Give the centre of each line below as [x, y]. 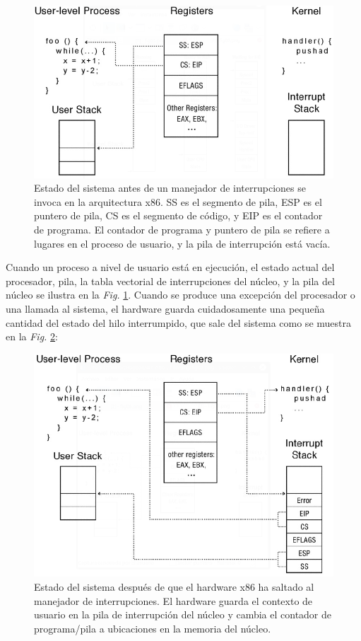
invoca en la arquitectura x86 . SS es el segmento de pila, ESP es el [178, 201]
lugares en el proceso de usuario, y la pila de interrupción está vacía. [182, 243]
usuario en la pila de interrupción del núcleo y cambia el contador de [183, 614]
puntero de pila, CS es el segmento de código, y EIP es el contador [178, 215]
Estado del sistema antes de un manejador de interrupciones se [170, 188]
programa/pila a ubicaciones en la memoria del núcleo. [153, 628]
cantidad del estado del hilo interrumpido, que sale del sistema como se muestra [178, 322]
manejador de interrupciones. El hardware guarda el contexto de [173, 600]
